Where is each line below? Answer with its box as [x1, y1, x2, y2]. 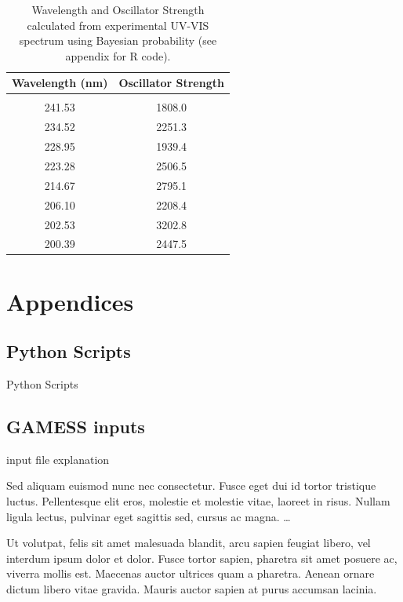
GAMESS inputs [6, 414, 145, 439]
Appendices [6, 285, 134, 317]
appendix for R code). [65, 47, 171, 64]
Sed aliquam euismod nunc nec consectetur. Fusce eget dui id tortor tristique [6, 477, 376, 494]
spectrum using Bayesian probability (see [19, 32, 217, 49]
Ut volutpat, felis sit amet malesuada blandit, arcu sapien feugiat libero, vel [6, 535, 371, 551]
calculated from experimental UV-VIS [27, 16, 209, 33]
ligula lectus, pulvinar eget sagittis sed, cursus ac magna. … [6, 508, 291, 524]
